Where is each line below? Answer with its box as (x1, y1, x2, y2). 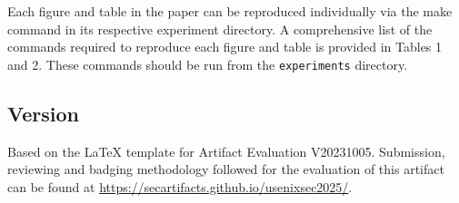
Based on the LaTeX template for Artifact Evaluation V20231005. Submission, (7, 141, 445, 160)
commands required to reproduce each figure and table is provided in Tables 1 (7, 37, 443, 56)
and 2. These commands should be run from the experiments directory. (7, 54, 408, 73)
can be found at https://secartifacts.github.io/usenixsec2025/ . (7, 177, 353, 196)
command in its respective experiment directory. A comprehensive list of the (7, 19, 433, 38)
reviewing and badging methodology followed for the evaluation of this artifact (7, 159, 444, 179)
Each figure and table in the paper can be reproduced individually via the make (7, 2, 453, 20)
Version (7, 99, 79, 127)
